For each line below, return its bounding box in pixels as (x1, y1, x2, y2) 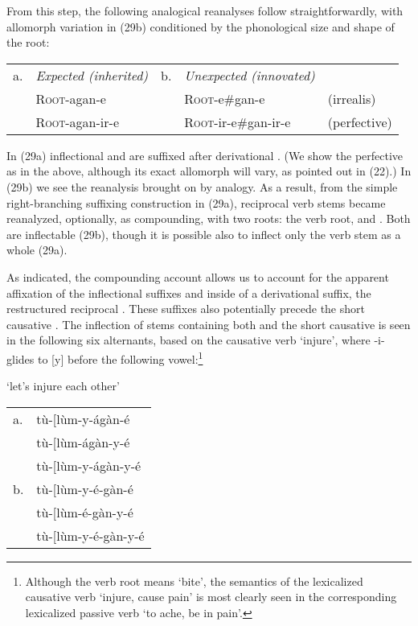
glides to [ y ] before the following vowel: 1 (6, 348, 203, 367)
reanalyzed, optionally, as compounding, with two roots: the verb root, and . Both (6, 210, 411, 227)
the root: (6, 34, 50, 51)
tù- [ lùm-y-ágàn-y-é (36, 455, 141, 475)
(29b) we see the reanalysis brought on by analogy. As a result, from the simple (6, 178, 398, 195)
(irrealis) (327, 89, 376, 108)
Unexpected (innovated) (184, 65, 315, 84)
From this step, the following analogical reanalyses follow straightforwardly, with (6, 2, 404, 19)
